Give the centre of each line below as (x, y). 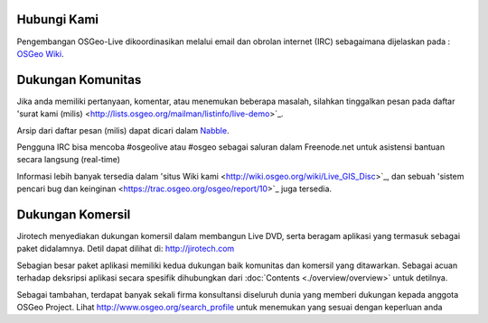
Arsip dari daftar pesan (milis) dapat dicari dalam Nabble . (123, 130)
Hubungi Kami (58, 19)
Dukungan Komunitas (79, 80)
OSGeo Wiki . (40, 53)
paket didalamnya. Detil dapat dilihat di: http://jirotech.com (126, 249)
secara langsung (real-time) (69, 160)
